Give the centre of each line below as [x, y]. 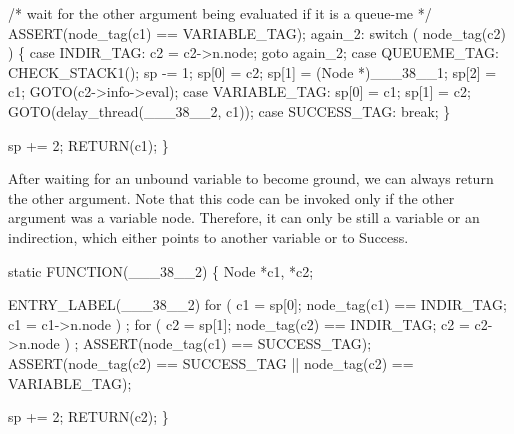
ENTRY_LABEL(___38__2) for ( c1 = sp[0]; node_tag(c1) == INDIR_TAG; [257, 304]
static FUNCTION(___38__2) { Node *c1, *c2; [161, 270]
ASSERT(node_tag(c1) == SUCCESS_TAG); [227, 343]
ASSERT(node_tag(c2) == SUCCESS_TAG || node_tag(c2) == [211, 362]
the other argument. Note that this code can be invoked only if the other [231, 197]
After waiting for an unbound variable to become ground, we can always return [251, 178]
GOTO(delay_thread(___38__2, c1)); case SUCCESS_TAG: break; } [229, 110]
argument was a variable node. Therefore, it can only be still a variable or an [244, 217]
